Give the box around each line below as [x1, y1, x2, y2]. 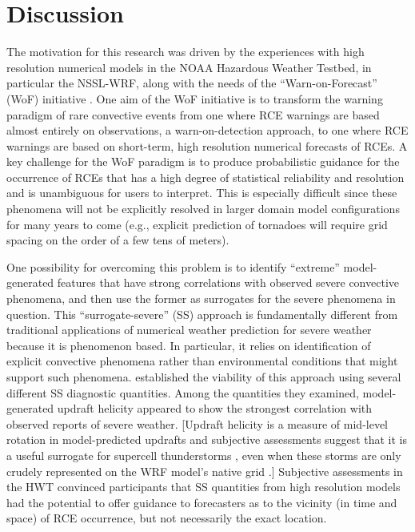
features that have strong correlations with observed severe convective [57, 274, 399, 291]
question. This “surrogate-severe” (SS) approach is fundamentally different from [6, 305, 398, 322]
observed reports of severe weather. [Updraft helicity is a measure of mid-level [6, 415, 389, 432]
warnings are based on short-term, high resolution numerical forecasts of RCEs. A [6, 137, 408, 154]
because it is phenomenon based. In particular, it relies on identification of [6, 337, 371, 353]
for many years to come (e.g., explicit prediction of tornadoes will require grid [6, 216, 388, 232]
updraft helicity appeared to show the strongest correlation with [57, 400, 373, 417]
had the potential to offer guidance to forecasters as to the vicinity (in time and [6, 494, 397, 510]
